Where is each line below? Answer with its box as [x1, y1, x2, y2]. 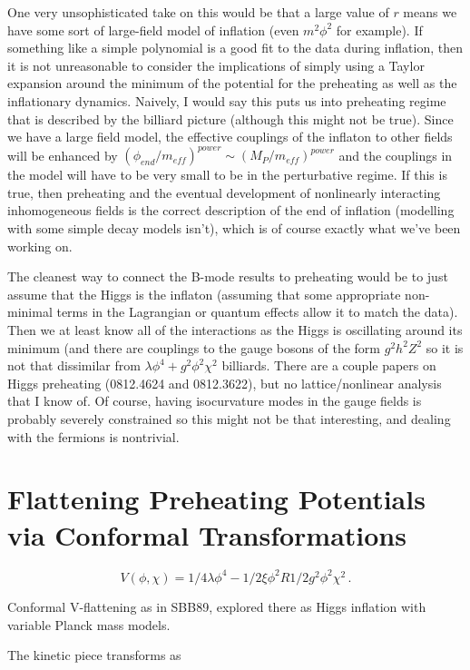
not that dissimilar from [7, 356, 141, 375]
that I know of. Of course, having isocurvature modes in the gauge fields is [7, 391, 422, 410]
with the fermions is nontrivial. [7, 427, 180, 446]
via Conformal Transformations [7, 516, 406, 553]
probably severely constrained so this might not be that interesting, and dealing [7, 409, 451, 428]
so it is [426, 338, 464, 357]
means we [403, 3, 457, 21]
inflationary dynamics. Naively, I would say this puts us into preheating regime [7, 91, 446, 110]
